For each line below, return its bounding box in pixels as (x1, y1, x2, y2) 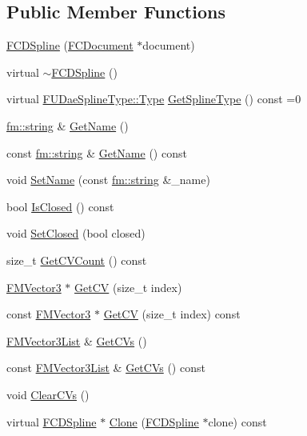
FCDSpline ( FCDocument (6, 37, 134, 54)
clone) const (208, 413, 267, 430)
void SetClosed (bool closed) (6, 225, 146, 242)
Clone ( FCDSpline (109, 413, 199, 430)
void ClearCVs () (6, 386, 90, 402)
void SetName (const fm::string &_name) (6, 171, 210, 188)
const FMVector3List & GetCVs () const (6, 359, 205, 376)
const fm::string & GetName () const (6, 144, 187, 161)
